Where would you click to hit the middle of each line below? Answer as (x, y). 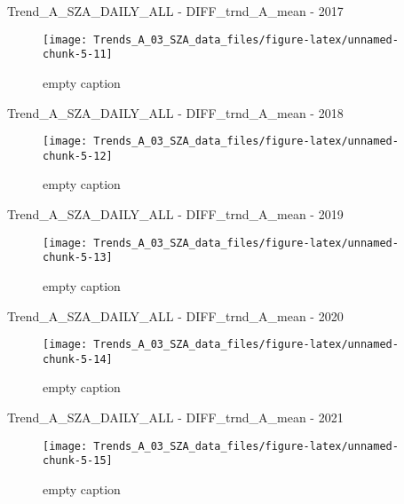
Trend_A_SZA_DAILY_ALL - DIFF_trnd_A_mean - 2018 (175, 112)
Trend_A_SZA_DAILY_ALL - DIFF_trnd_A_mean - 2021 (175, 417)
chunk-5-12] (78, 156)
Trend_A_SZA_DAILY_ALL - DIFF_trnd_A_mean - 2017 (175, 11)
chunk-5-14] (78, 359)
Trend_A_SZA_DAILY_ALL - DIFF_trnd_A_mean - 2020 (175, 315)
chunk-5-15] (78, 461)
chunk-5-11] (78, 55)
